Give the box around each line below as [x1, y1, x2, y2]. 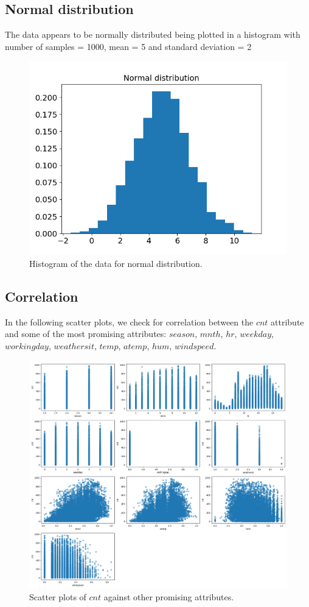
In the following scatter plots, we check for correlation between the [5, 315, 254, 328]
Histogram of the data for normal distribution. [29, 257, 203, 269]
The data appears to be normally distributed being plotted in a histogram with [5, 28, 300, 41]
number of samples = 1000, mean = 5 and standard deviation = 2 [5, 40, 252, 52]
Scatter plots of [29, 591, 86, 603]
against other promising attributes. [103, 591, 234, 603]
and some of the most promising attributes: [5, 327, 167, 340]
